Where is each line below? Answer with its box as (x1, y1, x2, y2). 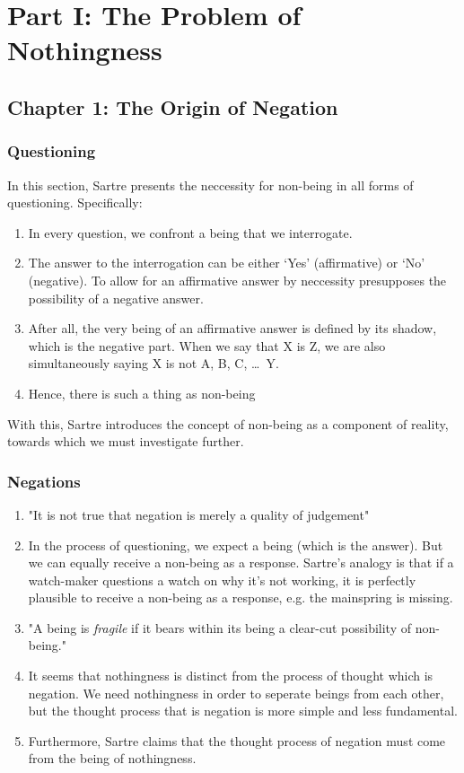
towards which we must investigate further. (7, 432, 244, 451)
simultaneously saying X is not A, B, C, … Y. (28, 354, 279, 373)
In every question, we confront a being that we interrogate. (28, 223, 353, 242)
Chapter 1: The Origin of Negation (7, 92, 338, 120)
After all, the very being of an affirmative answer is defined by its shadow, (28, 319, 437, 338)
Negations (7, 470, 81, 492)
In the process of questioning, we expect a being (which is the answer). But (28, 535, 443, 554)
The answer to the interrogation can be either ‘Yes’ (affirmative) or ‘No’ (28, 253, 425, 272)
